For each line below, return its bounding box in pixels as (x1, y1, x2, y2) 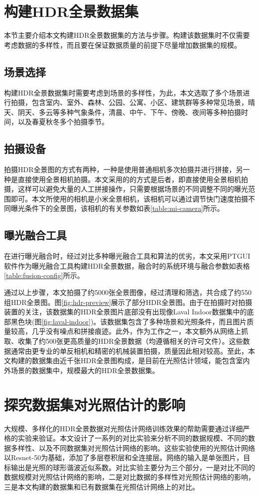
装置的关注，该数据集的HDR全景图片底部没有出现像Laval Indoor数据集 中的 (4, 306, 247, 317)
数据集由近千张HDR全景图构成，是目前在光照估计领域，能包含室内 (31, 355, 250, 366)
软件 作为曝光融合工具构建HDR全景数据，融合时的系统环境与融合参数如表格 (4, 260, 250, 271)
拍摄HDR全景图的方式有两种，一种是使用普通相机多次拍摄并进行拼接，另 (4, 164, 243, 175)
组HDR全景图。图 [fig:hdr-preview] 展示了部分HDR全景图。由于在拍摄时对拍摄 (4, 297, 253, 307)
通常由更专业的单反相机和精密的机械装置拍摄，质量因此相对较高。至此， (10, 345, 248, 356)
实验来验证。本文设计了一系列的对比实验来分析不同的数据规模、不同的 (17, 433, 248, 443)
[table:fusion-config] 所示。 (4, 270, 84, 281)
